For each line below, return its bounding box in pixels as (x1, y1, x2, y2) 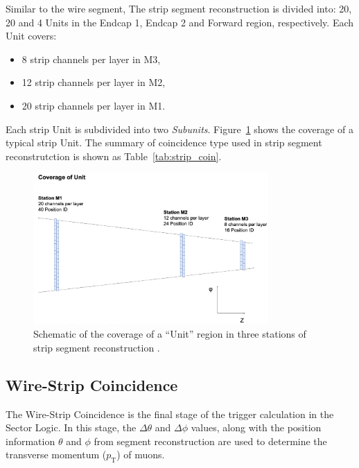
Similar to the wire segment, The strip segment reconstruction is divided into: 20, (6, 1, 352, 15)
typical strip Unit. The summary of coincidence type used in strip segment (6, 135, 322, 150)
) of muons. (116, 447, 165, 462)
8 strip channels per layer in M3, (21, 51, 161, 66)
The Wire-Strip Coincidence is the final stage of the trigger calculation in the (6, 406, 334, 421)
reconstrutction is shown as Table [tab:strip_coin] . (6, 148, 222, 163)
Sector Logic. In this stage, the (6, 420, 137, 435)
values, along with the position (191, 420, 322, 435)
